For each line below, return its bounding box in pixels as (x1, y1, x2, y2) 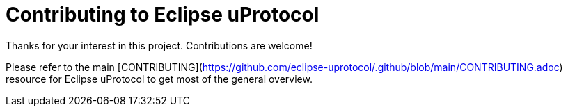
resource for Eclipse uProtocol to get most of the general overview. (6, 72, 313, 85)
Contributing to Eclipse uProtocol (6, 3, 319, 26)
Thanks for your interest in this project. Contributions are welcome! (6, 39, 313, 51)
